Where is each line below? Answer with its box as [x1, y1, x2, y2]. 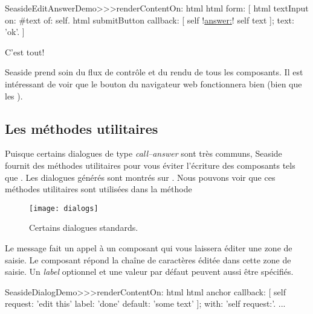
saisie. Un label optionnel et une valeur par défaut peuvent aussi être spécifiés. [5, 265, 294, 278]
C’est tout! [5, 45, 45, 58]
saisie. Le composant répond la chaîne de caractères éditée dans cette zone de [5, 253, 291, 266]
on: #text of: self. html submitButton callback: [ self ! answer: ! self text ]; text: [5, 13, 294, 26]
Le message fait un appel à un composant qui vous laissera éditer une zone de [5, 241, 292, 254]
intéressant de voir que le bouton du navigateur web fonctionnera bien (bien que [5, 77, 302, 90]
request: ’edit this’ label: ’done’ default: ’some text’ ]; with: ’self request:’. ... [5, 297, 286, 310]
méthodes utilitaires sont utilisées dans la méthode [5, 183, 192, 195]
